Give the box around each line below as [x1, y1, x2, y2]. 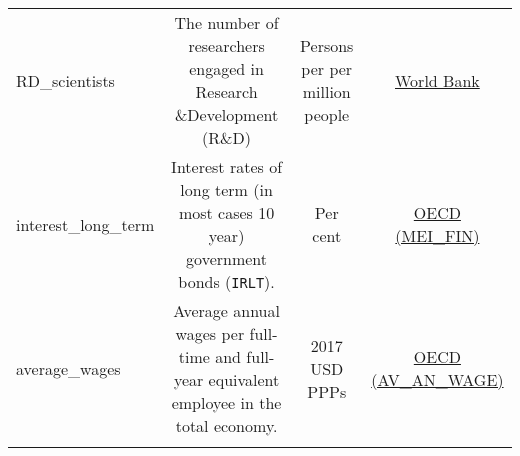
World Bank [395, 68, 480, 92]
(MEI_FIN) [395, 224, 480, 247]
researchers [188, 34, 265, 57]
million [302, 80, 351, 103]
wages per [175, 322, 245, 345]
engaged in [189, 57, 264, 80]
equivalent [208, 368, 280, 391]
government [186, 247, 268, 270]
